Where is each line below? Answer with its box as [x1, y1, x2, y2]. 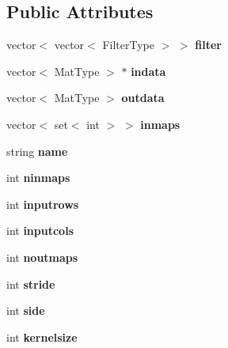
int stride [6, 275, 55, 292]
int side [6, 302, 45, 319]
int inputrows [6, 195, 79, 212]
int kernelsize [6, 328, 78, 345]
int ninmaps [6, 169, 70, 186]
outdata [121, 89, 165, 106]
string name [6, 142, 68, 159]
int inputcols [6, 222, 74, 239]
